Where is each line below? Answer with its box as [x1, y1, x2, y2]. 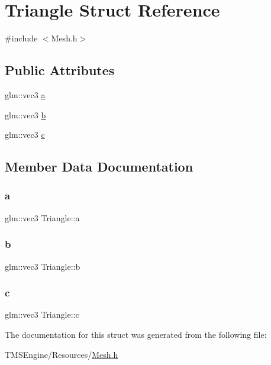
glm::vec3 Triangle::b [5, 260, 80, 272]
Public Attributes [5, 61, 115, 79]
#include [5, 32, 38, 44]
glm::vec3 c [5, 128, 45, 141]
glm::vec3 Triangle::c [5, 308, 79, 321]
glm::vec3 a [5, 88, 46, 101]
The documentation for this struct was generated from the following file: [5, 328, 267, 340]
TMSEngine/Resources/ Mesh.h [5, 348, 118, 360]
